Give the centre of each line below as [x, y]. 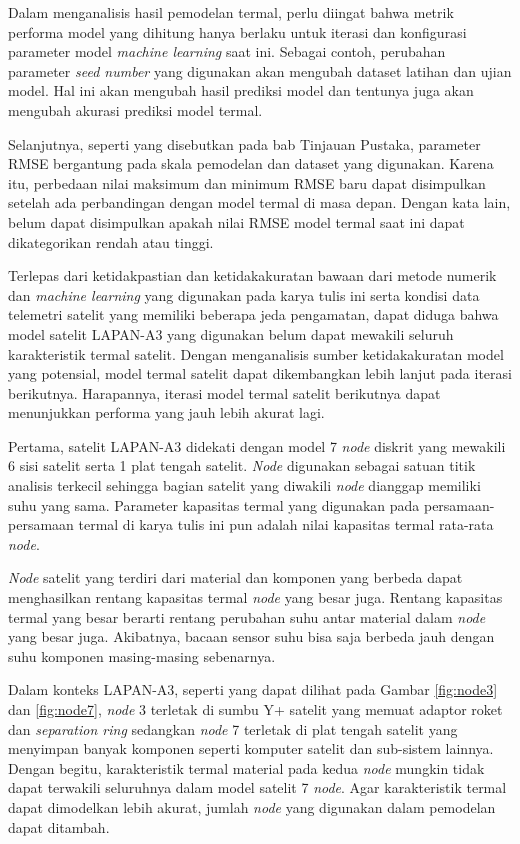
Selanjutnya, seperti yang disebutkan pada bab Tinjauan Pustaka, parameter [244, 143]
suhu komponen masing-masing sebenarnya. [142, 655]
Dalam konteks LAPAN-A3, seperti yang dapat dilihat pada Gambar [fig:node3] [253, 689]
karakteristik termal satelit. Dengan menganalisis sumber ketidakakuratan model [256, 353]
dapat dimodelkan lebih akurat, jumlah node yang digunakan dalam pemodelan [252, 806]
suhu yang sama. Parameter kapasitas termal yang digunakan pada [214, 504]
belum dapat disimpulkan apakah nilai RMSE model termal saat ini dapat [236, 221]
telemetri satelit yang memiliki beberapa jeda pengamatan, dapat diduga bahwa [253, 314]
